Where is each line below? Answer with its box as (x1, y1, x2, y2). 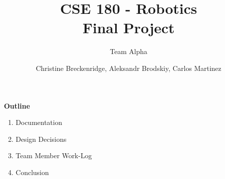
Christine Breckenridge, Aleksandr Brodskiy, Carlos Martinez (36, 62, 222, 73)
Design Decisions (15, 133, 67, 144)
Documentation (15, 117, 62, 127)
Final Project (82, 17, 175, 38)
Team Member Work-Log (15, 150, 92, 161)
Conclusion (15, 167, 49, 177)
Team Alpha (110, 46, 147, 57)
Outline (4, 100, 30, 111)
